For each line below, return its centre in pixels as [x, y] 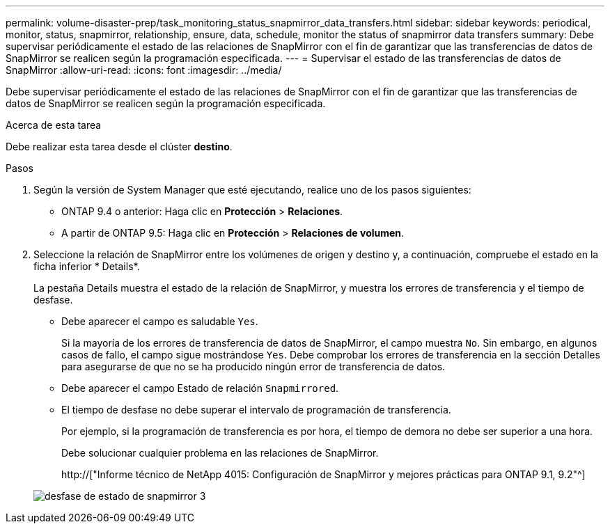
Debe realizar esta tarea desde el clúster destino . [119, 147]
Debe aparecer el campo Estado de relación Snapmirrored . [200, 388]
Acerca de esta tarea [54, 125]
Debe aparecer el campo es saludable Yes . [160, 321]
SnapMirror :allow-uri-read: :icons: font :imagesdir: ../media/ [144, 70]
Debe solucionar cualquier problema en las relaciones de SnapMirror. [220, 453]
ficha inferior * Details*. [87, 266]
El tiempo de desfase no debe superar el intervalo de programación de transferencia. [256, 410]
